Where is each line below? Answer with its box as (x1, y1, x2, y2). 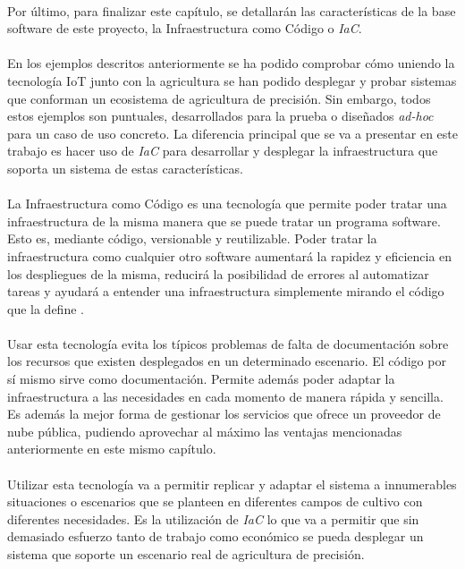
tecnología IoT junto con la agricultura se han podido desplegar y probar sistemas (7, 71, 457, 89)
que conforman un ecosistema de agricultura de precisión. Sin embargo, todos (7, 89, 431, 107)
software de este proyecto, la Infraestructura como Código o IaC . (7, 19, 362, 38)
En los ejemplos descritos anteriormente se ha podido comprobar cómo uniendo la (7, 54, 455, 72)
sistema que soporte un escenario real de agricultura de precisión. (7, 545, 365, 563)
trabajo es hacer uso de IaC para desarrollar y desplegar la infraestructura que (7, 141, 438, 160)
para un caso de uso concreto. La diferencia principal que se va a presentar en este (7, 123, 458, 142)
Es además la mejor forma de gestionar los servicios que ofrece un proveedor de (7, 404, 441, 423)
